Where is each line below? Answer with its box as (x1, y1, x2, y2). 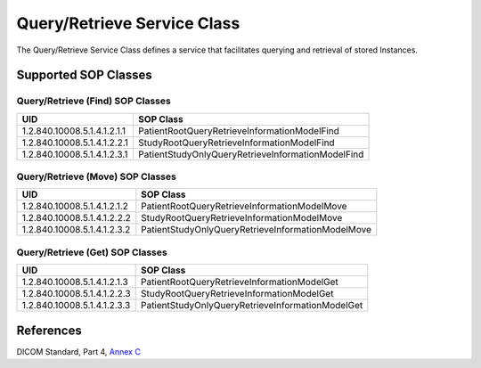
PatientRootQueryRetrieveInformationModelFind (138, 125, 340, 137)
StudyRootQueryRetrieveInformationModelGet (140, 288, 334, 300)
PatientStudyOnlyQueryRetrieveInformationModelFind (138, 148, 364, 160)
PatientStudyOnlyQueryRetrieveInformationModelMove (141, 224, 372, 236)
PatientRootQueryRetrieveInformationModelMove (141, 200, 347, 213)
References (16, 323, 82, 338)
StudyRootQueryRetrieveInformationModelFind (138, 136, 335, 149)
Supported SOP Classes (16, 68, 153, 83)
